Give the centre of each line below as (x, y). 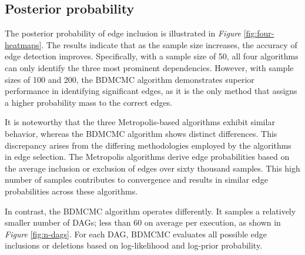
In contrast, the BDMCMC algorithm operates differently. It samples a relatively (150, 211)
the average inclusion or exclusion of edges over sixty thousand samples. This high (152, 168)
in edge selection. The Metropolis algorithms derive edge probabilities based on (147, 157)
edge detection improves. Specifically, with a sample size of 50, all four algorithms (152, 56)
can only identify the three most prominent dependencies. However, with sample (149, 67)
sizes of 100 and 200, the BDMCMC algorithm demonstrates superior (130, 79)
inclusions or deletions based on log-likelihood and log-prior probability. (134, 245)
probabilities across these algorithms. (71, 191)
